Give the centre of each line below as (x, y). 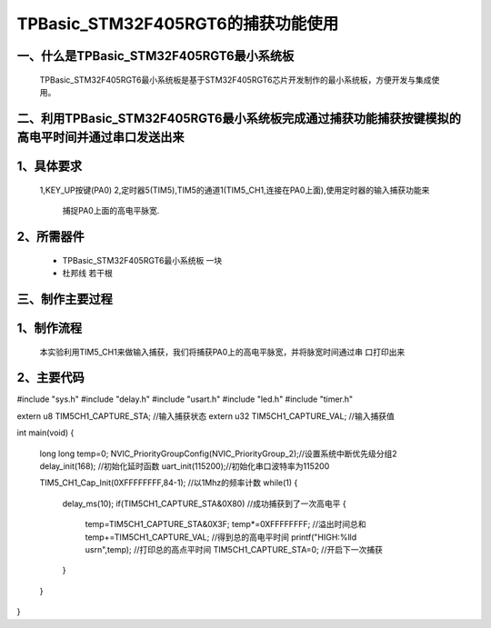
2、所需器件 (51, 237)
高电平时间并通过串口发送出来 (100, 138)
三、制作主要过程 (65, 299)
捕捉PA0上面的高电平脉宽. (111, 211)
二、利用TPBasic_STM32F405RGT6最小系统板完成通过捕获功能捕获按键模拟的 (239, 118)
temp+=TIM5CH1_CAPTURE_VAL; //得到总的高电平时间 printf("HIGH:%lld (221, 537)
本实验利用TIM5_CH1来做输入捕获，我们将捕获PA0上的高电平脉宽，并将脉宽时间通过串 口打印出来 (222, 352)
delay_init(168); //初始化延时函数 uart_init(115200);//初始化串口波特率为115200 (185, 466)
